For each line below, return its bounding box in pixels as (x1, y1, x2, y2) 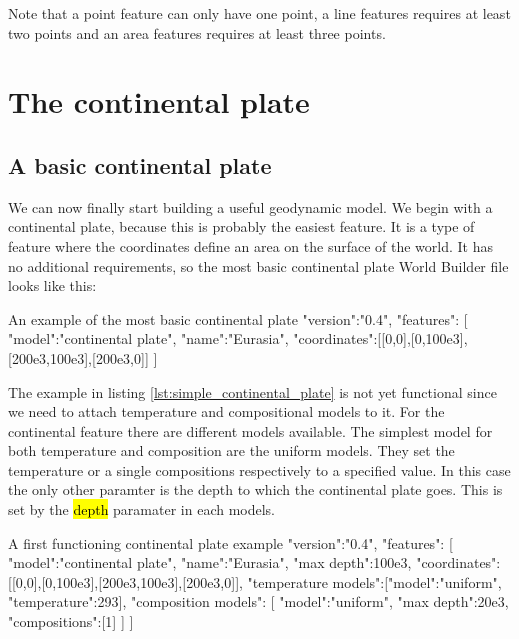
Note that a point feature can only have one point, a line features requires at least (8, 3, 511, 23)
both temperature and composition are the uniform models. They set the (8, 440, 455, 461)
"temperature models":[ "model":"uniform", (247, 571, 502, 592)
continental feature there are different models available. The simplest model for (8, 420, 493, 441)
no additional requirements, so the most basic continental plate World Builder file (8, 255, 509, 276)
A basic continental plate (8, 149, 272, 180)
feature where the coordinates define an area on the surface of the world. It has (8, 235, 494, 256)
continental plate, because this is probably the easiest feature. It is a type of (8, 216, 475, 237)
